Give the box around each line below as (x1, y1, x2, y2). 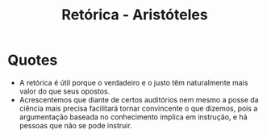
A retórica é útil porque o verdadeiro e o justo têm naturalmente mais (19, 77, 248, 87)
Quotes (7, 51, 58, 69)
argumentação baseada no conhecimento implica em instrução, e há (19, 111, 248, 122)
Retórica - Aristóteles (61, 6, 208, 24)
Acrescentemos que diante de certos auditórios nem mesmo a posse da (19, 94, 259, 104)
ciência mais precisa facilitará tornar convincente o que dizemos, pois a (19, 103, 258, 113)
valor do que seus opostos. (19, 86, 111, 96)
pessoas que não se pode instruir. (19, 120, 132, 130)
